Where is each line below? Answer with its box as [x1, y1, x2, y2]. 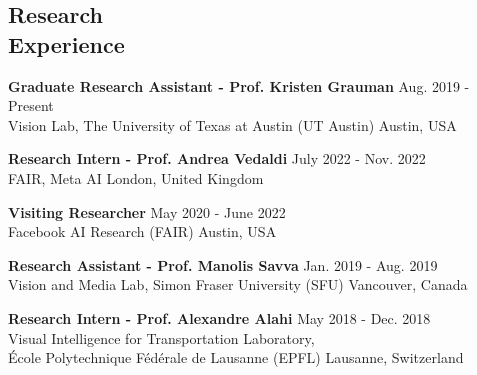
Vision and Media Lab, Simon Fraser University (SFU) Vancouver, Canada [8, 274, 468, 295]
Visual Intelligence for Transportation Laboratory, [8, 327, 315, 348]
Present [8, 95, 54, 116]
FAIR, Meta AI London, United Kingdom [8, 167, 264, 188]
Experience [8, 28, 125, 59]
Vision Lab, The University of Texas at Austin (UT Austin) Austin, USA [8, 114, 457, 135]
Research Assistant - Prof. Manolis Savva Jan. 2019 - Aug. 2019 [8, 254, 438, 275]
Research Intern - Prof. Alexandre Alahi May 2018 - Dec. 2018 [8, 307, 431, 328]
